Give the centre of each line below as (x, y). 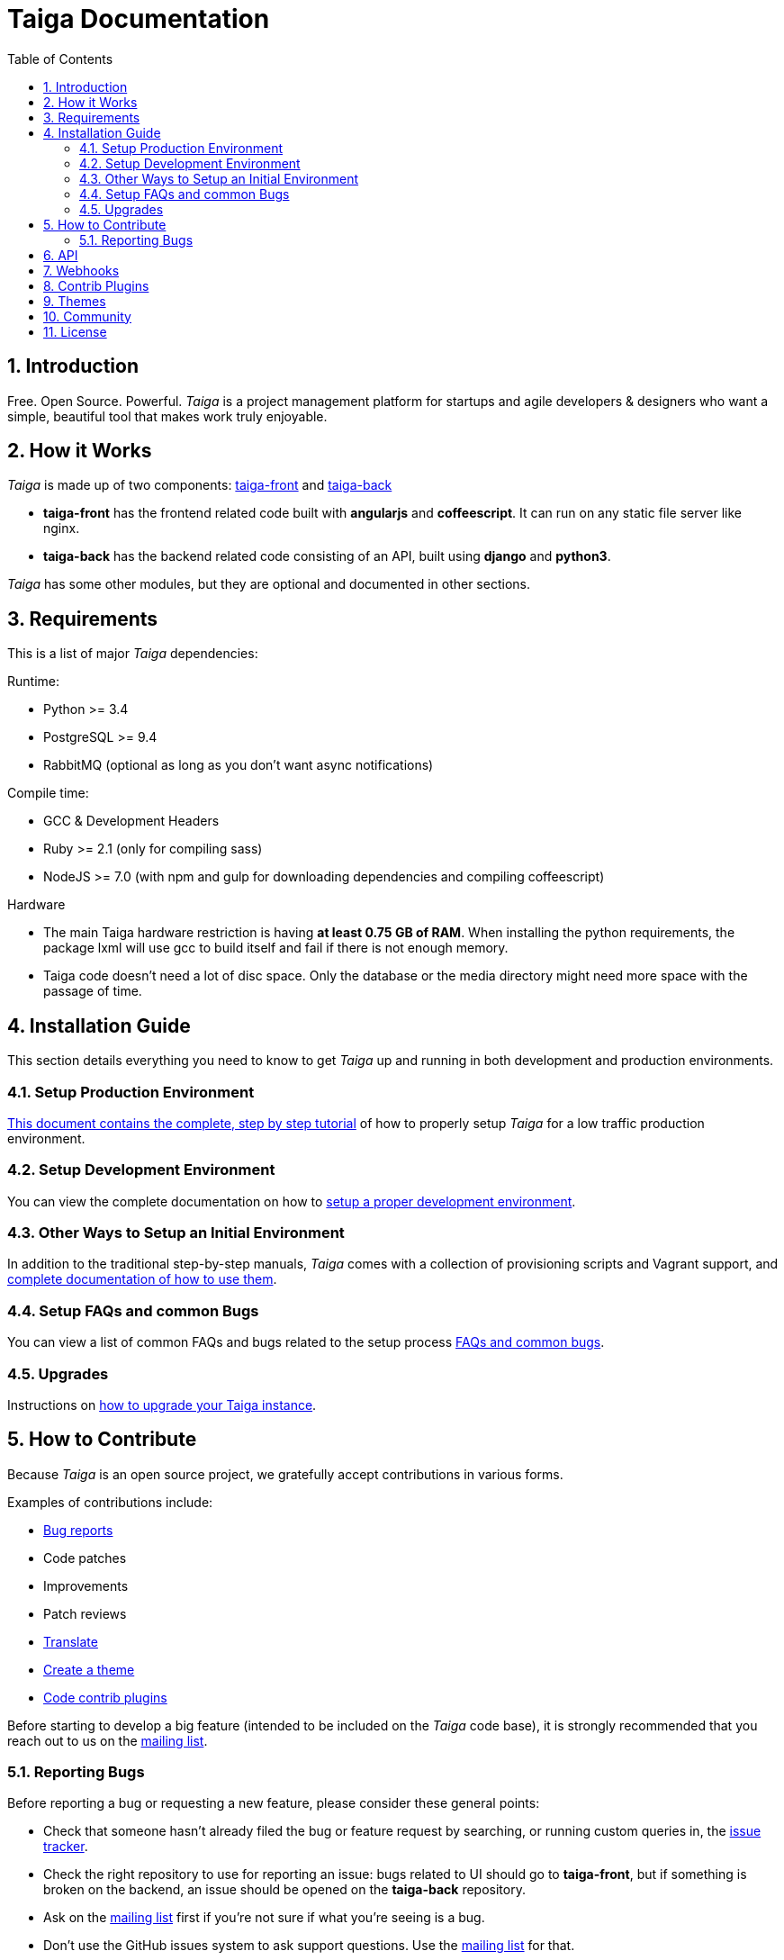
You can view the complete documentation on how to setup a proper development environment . (292, 1201)
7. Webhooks (81, 270)
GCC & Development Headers (131, 821)
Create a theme (89, 1669)
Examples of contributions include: (110, 1502)
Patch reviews (85, 1613)
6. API (61, 255)
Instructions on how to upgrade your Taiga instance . (162, 1405)
